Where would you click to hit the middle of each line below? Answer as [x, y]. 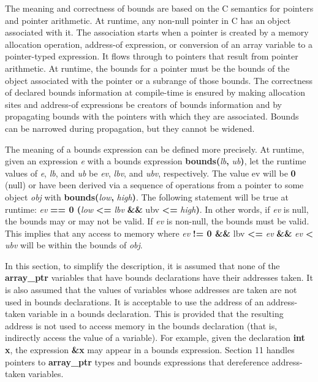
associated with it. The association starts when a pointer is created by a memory [157, 32]
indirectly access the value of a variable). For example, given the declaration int [155, 338]
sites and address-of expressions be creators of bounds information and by [144, 104]
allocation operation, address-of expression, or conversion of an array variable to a [159, 44]
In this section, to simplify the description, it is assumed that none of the [142, 265]
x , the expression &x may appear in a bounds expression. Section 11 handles [150, 350]
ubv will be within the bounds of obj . [74, 245]
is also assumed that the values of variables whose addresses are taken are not [151, 290]
